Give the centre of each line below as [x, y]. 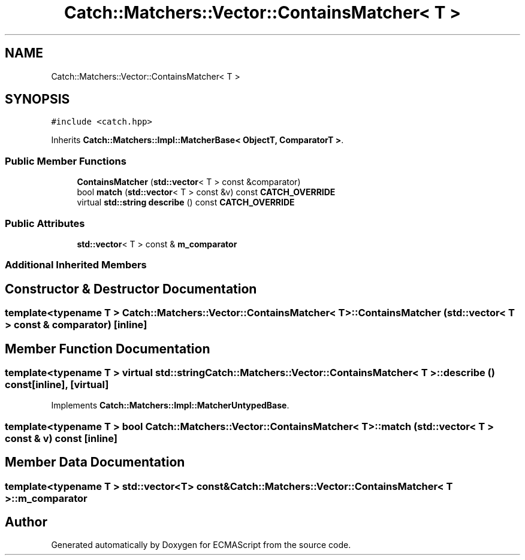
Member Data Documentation [95, 462]
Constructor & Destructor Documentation [131, 289]
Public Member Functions [66, 161]
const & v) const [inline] [61, 438]
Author [26, 522]
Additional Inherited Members [76, 265]
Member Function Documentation [108, 349]
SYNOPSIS [37, 99]
